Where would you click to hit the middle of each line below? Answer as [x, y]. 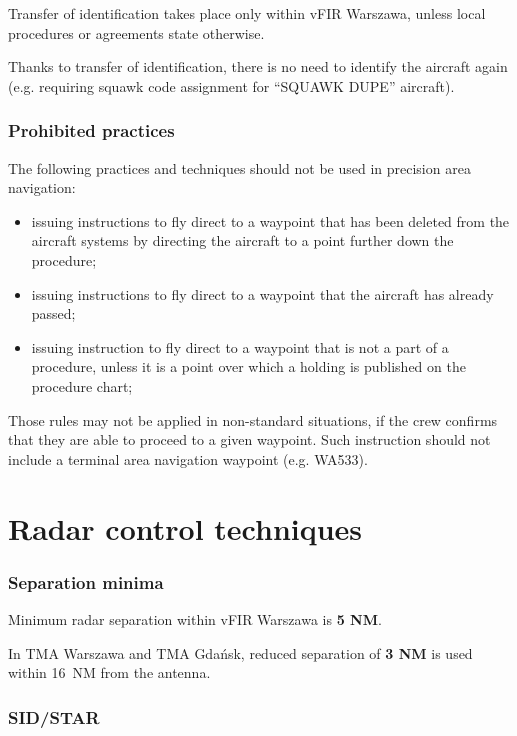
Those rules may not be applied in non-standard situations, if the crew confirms [253, 419]
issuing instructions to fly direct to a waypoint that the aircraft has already [262, 293]
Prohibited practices [91, 130]
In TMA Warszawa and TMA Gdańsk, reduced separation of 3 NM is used [240, 652]
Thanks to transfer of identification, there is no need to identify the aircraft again [258, 66]
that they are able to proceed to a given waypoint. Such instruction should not [249, 439]
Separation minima [86, 581]
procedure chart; [82, 385]
